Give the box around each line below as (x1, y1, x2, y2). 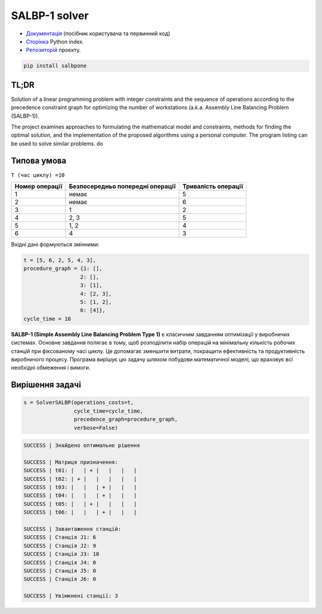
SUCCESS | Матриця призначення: (23, 459, 119, 465)
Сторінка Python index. (26, 38, 84, 45)
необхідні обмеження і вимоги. (11, 364, 91, 372)
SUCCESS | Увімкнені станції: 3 (23, 592, 119, 600)
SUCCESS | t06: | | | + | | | (23, 509, 137, 516)
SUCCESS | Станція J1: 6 (23, 534, 97, 541)
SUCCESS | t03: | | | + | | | (23, 484, 137, 491)
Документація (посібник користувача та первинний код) (26, 30, 171, 37)
